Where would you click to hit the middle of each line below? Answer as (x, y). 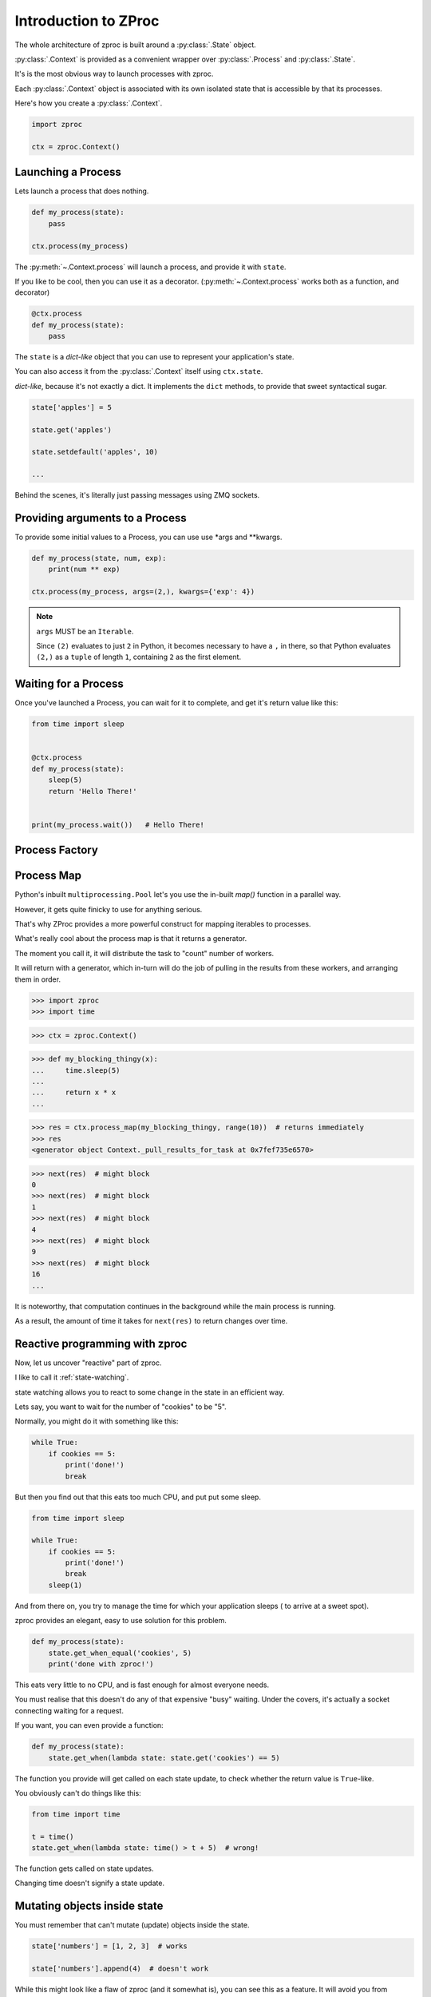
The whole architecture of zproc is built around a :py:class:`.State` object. (136, 45)
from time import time (76, 1814)
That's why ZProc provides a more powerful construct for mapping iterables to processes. (163, 924)
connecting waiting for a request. (69, 1710)
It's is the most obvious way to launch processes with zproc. (114, 74)
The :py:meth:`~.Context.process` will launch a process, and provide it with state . (150, 267)
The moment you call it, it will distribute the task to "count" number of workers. (144, 953)
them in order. (38, 979)
